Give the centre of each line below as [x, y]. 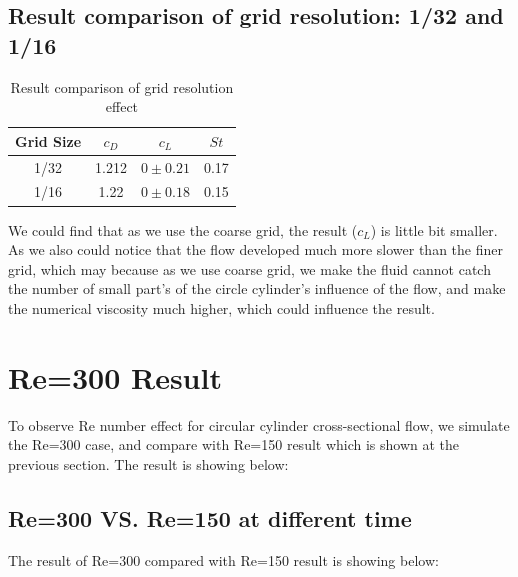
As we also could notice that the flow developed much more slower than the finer [255, 249]
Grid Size [48, 140]
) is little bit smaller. [434, 229]
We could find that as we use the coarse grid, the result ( [183, 229]
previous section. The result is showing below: [148, 463]
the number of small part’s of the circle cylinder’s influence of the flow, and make [257, 288]
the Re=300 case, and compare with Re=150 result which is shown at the [234, 444]
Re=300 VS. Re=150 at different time [210, 517]
